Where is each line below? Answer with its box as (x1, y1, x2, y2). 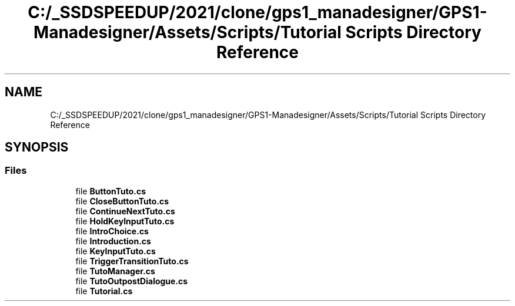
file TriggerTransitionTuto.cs (75, 255, 189, 266)
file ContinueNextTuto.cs (75, 206, 175, 216)
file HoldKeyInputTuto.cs (75, 216, 175, 226)
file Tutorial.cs (75, 285, 133, 296)
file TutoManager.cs (75, 265, 155, 276)
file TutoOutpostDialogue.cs (75, 275, 188, 286)
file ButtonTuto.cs (75, 186, 146, 196)
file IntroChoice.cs (75, 226, 149, 236)
